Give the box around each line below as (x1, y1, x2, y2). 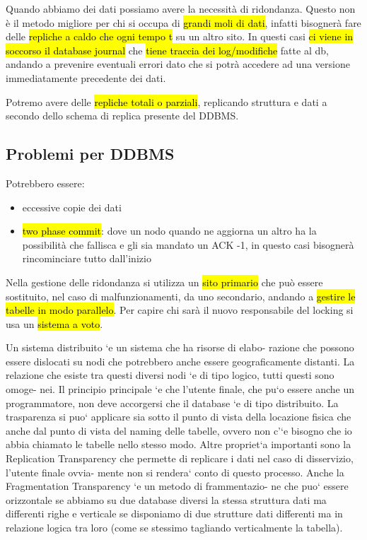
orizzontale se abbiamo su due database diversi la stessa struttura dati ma (6, 492, 327, 507)
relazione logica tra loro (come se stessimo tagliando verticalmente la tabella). (6, 520, 343, 535)
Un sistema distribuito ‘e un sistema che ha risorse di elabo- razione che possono (6, 340, 354, 355)
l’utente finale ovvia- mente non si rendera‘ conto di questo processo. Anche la (6, 464, 344, 479)
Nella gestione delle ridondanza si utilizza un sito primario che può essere (6, 274, 323, 289)
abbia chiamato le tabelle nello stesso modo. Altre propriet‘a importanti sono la (6, 437, 351, 452)
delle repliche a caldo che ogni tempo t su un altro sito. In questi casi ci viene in (6, 29, 354, 44)
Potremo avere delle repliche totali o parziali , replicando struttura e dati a (6, 94, 327, 109)
